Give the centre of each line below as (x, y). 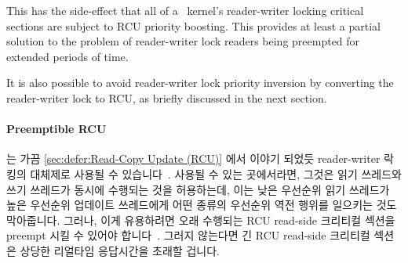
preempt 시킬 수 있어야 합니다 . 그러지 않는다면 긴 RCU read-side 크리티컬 (188, 235)
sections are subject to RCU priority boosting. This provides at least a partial (193, 25)
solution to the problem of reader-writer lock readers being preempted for (183, 41)
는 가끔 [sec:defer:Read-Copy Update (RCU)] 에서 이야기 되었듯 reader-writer (193, 159)
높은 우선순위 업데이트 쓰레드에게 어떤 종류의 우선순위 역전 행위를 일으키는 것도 (202, 205)
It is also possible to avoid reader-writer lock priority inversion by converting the (200, 83)
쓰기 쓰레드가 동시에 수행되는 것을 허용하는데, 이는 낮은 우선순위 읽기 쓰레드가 (198, 189)
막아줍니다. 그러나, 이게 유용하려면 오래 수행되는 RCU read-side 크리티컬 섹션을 (201, 220)
